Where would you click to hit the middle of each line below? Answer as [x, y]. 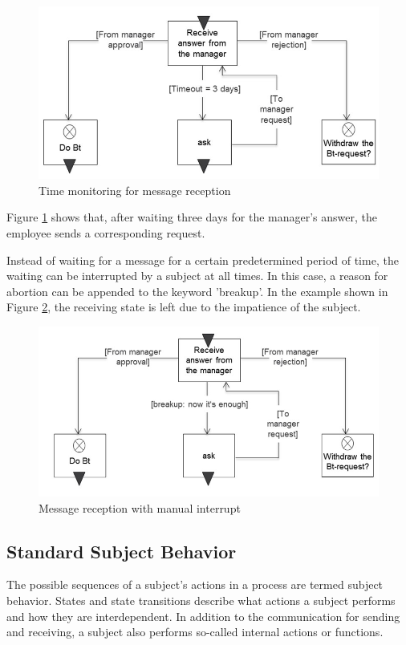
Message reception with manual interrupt [140, 507]
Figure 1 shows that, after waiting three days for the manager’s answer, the [192, 217]
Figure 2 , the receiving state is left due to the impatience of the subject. [184, 307]
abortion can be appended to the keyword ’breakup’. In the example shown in [197, 291]
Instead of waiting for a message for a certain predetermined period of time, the [203, 260]
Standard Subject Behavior [122, 551]
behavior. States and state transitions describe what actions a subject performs [201, 600]
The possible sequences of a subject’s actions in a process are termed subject [195, 584]
